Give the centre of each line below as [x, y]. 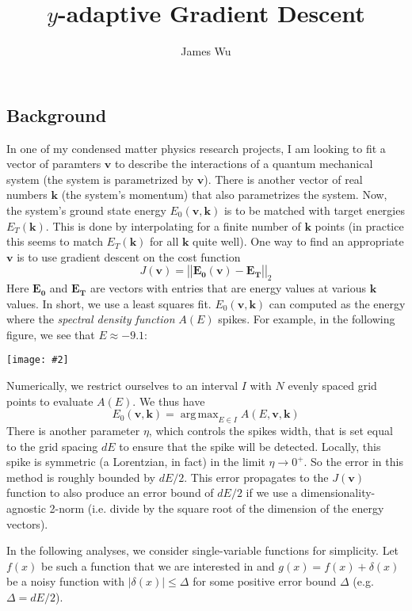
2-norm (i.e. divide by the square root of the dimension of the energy [217, 508]
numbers [27, 195]
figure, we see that [51, 334]
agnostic [26, 508]
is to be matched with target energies [314, 210]
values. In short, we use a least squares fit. [109, 303]
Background [57, 115]
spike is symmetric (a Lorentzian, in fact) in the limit [136, 462]
